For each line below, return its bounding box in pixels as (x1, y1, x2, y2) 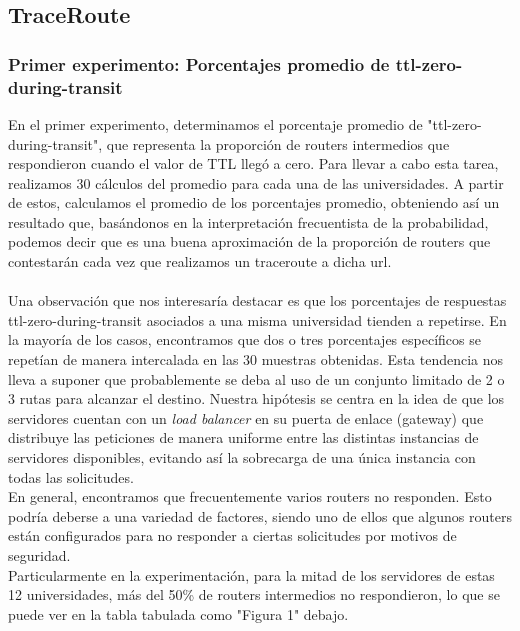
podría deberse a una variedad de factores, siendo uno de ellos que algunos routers (8, 505, 512, 526)
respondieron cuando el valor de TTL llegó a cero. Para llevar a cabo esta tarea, (8, 153, 499, 174)
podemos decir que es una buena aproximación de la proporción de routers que (8, 231, 491, 252)
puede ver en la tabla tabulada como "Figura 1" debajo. (8, 603, 349, 624)
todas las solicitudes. (8, 466, 134, 487)
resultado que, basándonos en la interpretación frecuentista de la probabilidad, (8, 211, 489, 232)
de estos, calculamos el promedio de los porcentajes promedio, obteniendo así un (8, 192, 500, 213)
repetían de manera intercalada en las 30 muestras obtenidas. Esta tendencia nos (8, 349, 504, 370)
